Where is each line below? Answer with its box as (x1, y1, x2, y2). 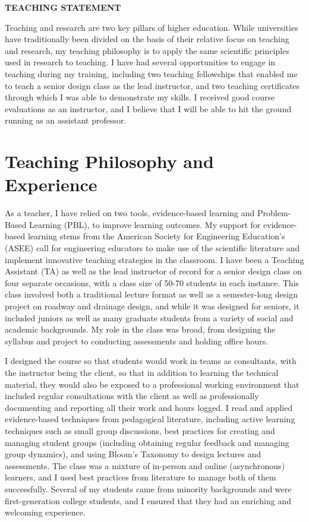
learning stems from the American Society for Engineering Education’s (27, 230, 285, 242)
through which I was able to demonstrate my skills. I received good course (5, 91, 275, 103)
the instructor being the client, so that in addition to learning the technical (5, 366, 279, 378)
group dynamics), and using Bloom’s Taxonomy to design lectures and (5, 448, 261, 460)
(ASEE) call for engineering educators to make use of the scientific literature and (5, 242, 300, 254)
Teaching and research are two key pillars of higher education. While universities (5, 21, 298, 33)
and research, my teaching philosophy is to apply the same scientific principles (5, 44, 289, 56)
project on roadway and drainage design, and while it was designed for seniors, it (5, 300, 299, 312)
